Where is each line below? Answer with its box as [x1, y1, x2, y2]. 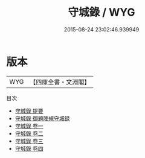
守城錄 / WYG [68, 5, 135, 19]
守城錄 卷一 [14, 122, 43, 130]
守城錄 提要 [14, 107, 43, 115]
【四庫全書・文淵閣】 [30, 78, 91, 86]
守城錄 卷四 [14, 145, 43, 152]
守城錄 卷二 [14, 130, 43, 137]
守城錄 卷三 [14, 137, 43, 145]
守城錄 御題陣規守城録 [14, 115, 70, 122]
